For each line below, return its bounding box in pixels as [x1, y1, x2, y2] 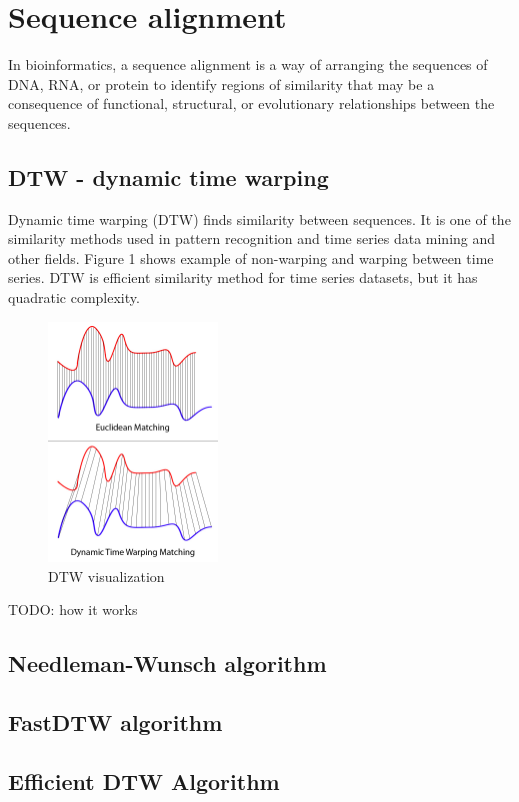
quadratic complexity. [8, 287, 140, 308]
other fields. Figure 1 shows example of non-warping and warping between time [8, 247, 494, 268]
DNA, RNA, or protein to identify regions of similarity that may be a [8, 73, 435, 94]
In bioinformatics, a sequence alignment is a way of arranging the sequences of [8, 54, 488, 75]
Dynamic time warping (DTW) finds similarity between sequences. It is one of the [8, 208, 511, 229]
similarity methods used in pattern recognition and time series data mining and [8, 228, 496, 249]
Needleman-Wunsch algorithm [8, 648, 327, 679]
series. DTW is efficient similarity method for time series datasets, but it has [8, 267, 478, 288]
